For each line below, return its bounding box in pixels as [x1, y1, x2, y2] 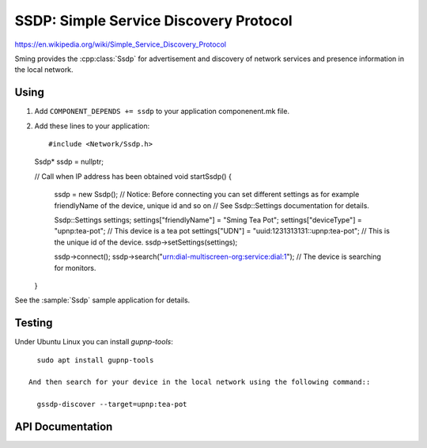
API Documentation [14, 420, 113, 433]
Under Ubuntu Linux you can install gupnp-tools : [14, 337, 173, 347]
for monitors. [54, 263, 96, 272]
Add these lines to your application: [34, 121, 150, 131]
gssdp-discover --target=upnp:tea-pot [36, 400, 187, 409]
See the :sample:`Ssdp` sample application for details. [14, 295, 191, 305]
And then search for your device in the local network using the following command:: [28, 378, 371, 387]
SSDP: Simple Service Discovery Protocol [14, 12, 293, 29]
